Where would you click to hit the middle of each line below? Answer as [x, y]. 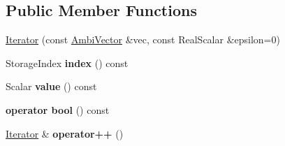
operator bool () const [58, 109]
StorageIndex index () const [67, 63]
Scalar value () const [51, 86]
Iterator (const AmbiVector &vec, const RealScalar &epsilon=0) [143, 39]
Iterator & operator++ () [65, 133]
